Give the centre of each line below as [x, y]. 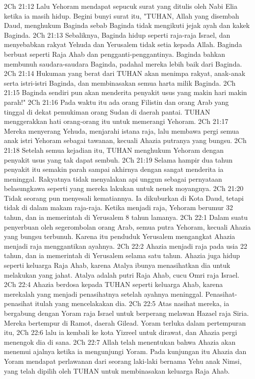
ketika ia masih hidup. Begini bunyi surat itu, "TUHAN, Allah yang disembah [122, 15]
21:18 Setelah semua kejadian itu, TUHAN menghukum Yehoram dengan [114, 150]
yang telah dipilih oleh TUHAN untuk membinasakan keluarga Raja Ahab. [117, 370]
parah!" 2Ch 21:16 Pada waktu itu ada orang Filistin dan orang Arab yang [116, 102]
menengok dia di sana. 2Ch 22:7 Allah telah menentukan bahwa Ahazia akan [120, 342]
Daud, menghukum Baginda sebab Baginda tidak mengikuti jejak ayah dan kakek [127, 25]
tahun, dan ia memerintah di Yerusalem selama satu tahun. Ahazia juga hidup [122, 255]
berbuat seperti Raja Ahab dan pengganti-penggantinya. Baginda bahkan [115, 54]
